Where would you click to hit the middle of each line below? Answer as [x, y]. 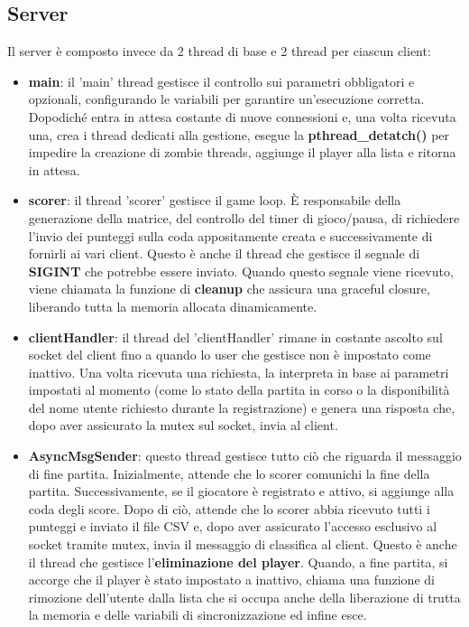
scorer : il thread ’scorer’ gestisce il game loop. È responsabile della [215, 200]
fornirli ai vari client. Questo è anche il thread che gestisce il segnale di [224, 253]
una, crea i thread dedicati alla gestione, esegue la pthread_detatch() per [239, 134]
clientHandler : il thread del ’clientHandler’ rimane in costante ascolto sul [235, 337]
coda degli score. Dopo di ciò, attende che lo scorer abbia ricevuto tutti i [229, 508]
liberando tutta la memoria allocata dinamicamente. [173, 306]
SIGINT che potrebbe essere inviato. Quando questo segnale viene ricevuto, [241, 271]
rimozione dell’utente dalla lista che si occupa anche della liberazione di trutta [244, 597]
